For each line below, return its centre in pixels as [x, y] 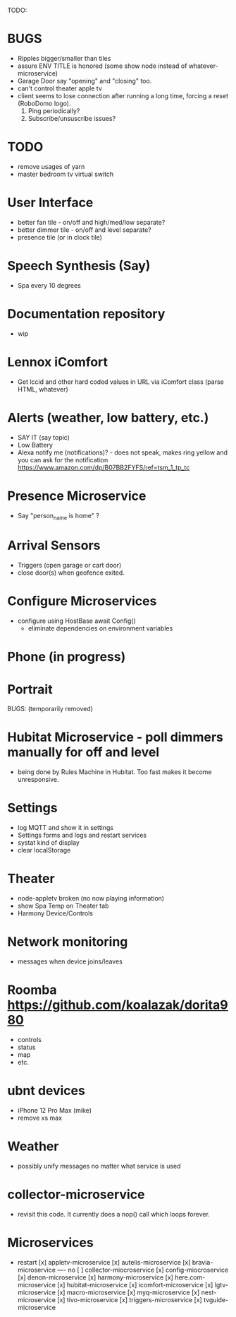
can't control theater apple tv [60, 88]
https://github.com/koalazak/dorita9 [118, 1005]
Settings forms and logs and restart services [82, 835]
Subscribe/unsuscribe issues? [72, 118]
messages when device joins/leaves [70, 961]
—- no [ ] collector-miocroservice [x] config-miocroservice [143, 1270]
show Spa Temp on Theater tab [63, 906]
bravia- [203, 1262]
